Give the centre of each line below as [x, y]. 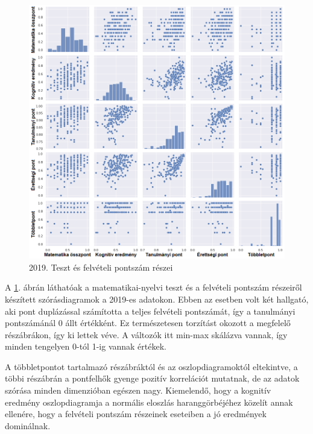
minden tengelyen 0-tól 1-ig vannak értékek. [86, 346]
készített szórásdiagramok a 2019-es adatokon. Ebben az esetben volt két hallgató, [157, 299]
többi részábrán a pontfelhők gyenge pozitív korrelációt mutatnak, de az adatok [152, 378]
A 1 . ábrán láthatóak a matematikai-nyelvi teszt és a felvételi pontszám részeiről [153, 287]
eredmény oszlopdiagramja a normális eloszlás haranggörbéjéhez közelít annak [149, 402]
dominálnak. [28, 425]
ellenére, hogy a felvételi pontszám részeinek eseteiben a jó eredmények [136, 414]
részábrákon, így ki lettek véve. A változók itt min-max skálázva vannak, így [146, 334]
